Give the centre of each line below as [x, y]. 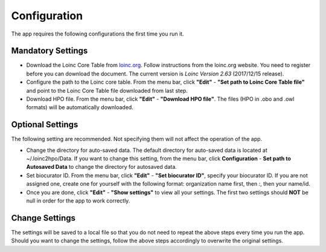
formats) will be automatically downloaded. [80, 107]
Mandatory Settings [50, 51]
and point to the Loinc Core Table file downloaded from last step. [107, 90]
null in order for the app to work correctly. [78, 201]
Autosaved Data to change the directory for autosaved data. [102, 167]
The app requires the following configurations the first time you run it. [97, 34]
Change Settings [43, 218]
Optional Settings [45, 124]
